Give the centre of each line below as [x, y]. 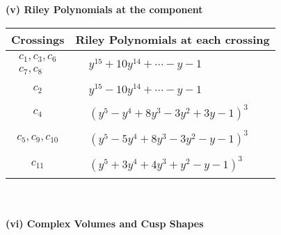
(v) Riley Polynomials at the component [104, 9]
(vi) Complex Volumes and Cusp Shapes [105, 223]
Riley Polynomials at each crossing [172, 39]
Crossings [38, 39]
